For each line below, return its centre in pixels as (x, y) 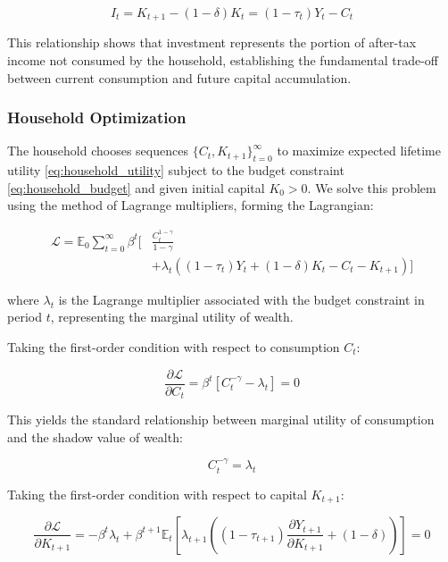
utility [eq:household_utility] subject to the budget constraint (176, 170)
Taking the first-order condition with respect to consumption (174, 346)
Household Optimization (97, 117)
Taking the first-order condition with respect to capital (157, 494)
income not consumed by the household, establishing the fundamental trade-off (223, 60)
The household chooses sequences (98, 151)
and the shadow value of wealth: (95, 436)
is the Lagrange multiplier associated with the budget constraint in (241, 299)
